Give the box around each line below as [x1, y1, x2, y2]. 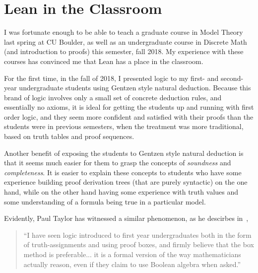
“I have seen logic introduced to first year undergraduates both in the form [23, 229, 252, 240]
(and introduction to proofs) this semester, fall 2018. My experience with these [4, 46, 244, 57]
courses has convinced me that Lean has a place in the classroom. [4, 56, 203, 66]
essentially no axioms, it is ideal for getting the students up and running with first [4, 102, 254, 112]
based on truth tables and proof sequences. [4, 131, 134, 141]
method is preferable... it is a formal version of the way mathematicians [23, 249, 241, 259]
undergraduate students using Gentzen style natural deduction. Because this [19, 82, 251, 93]
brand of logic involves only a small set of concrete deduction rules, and [4, 92, 222, 102]
